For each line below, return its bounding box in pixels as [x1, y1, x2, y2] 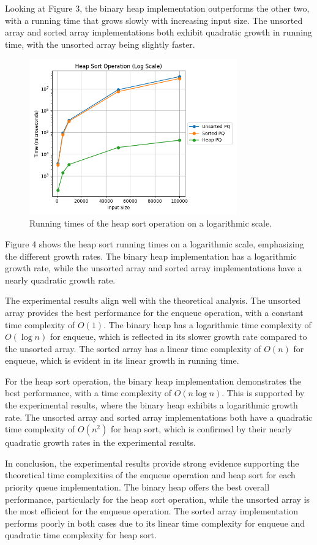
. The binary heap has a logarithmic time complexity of [103, 318, 311, 331]
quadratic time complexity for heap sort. [5, 528, 157, 541]
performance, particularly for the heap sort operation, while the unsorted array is [5, 492, 310, 505]
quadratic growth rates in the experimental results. [5, 436, 196, 449]
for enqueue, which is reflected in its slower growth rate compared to [50, 330, 307, 343]
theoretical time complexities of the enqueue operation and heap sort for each [5, 468, 296, 481]
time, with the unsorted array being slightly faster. [5, 37, 195, 50]
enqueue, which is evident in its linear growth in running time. [5, 354, 239, 367]
